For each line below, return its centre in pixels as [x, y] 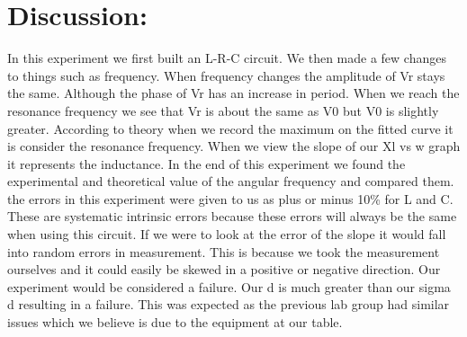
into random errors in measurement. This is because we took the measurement [224, 251]
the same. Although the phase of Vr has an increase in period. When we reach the [233, 93]
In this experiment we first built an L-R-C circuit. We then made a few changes [227, 58]
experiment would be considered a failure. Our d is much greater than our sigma [229, 286]
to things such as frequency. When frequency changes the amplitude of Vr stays [226, 75]
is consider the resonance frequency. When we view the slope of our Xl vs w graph [234, 146]
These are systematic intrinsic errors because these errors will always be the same [232, 216]
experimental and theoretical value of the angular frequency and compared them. [231, 181]
